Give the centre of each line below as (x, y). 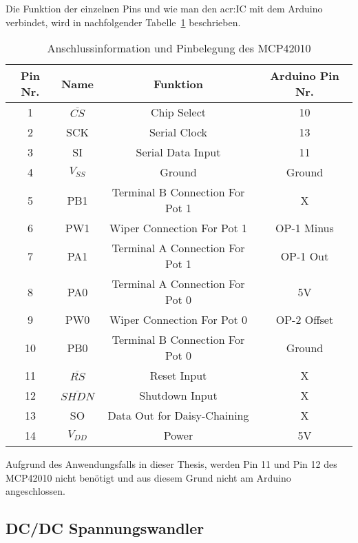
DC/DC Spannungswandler (105, 528)
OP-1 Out (305, 256)
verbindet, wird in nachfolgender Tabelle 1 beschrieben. (123, 22)
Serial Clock (178, 132)
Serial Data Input (178, 152)
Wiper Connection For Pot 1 (178, 228)
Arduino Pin (305, 76)
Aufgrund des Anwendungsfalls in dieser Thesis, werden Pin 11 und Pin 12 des (171, 464)
